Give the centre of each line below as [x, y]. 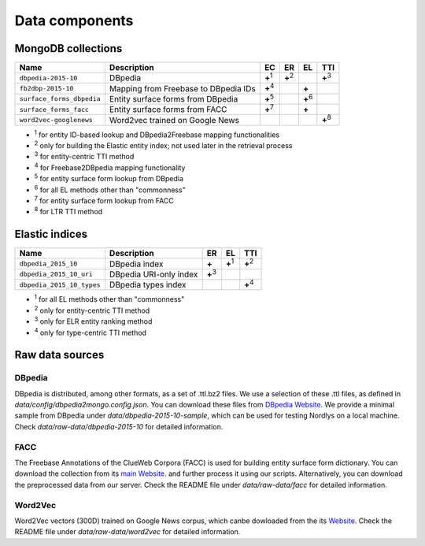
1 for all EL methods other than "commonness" [109, 299]
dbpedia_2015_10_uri [56, 275]
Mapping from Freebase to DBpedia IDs [182, 88]
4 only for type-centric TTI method [91, 332]
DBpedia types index [148, 285]
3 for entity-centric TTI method [84, 156]
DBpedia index [136, 264]
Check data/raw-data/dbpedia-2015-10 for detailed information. [119, 426]
